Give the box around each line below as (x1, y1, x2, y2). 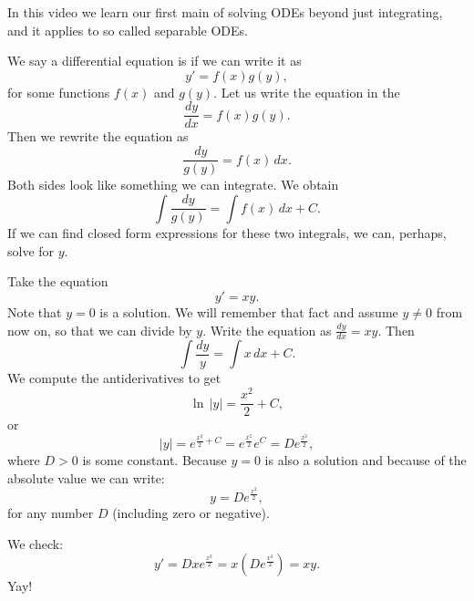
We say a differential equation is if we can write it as (7, 51, 302, 70)
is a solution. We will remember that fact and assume (99, 303, 398, 322)
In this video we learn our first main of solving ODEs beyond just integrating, (7, 3, 443, 21)
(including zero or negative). (112, 503, 270, 522)
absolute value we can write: (7, 468, 165, 487)
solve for (7, 241, 55, 260)
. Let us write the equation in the (213, 82, 400, 101)
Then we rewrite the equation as (7, 127, 189, 146)
